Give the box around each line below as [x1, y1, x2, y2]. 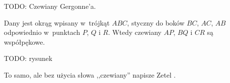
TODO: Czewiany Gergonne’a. [4, 1, 96, 11]
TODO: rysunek [4, 53, 52, 63]
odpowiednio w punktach [4, 27, 80, 37]
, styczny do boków [127, 17, 185, 28]
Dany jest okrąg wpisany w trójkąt [4, 17, 110, 28]
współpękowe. [4, 36, 45, 47]
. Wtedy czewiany [108, 27, 162, 37]
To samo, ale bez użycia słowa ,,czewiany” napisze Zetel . [4, 69, 176, 80]
